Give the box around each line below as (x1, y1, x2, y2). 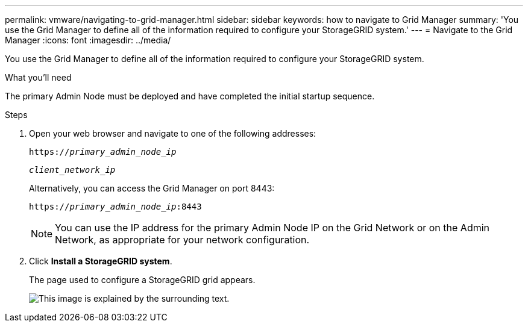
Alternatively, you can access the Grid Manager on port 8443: (29, 183, 275, 193)
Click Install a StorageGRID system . (29, 256, 172, 266)
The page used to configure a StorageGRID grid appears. (29, 275, 256, 285)
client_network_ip (29, 165, 116, 175)
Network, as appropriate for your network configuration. (55, 234, 310, 246)
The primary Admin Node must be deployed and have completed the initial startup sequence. (5, 91, 375, 101)
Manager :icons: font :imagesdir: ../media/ (5, 35, 171, 45)
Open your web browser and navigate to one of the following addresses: (29, 128, 316, 139)
